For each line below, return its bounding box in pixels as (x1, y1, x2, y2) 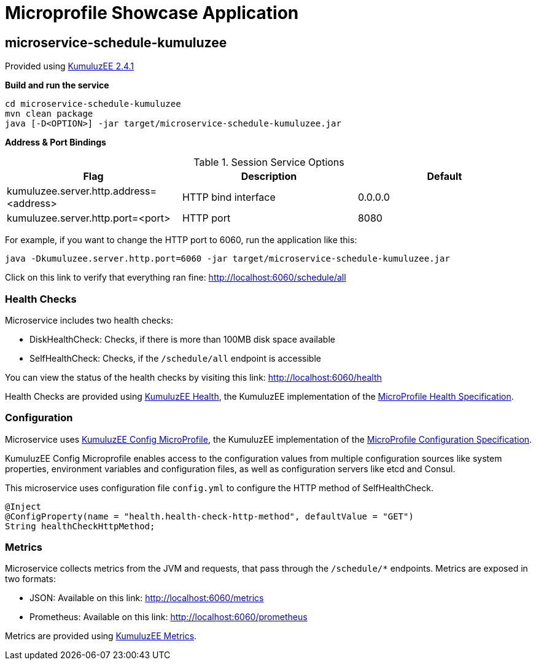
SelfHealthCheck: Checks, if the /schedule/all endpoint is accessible (29, 352, 321, 364)
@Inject (5, 501, 42, 511)
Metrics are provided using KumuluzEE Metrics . (5, 631, 197, 642)
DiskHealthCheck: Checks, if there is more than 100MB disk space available (29, 333, 335, 344)
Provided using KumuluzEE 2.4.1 (5, 61, 134, 72)
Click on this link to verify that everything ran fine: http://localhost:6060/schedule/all (5, 272, 346, 283)
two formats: (5, 574, 56, 585)
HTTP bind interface (182, 191, 276, 204)
